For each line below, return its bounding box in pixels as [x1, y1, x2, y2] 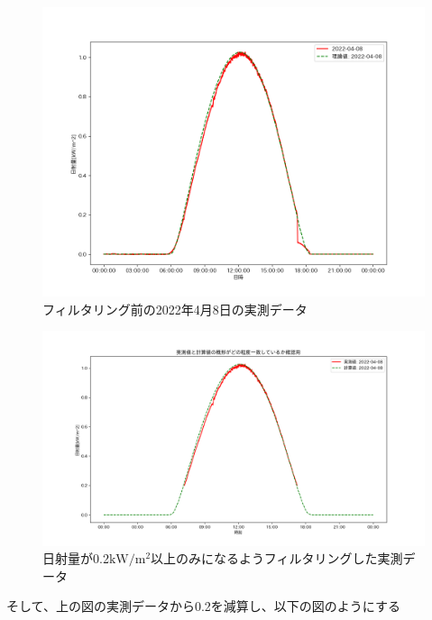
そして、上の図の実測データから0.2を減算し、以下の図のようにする [6, 597, 400, 615]
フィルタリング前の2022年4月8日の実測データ [42, 299, 308, 318]
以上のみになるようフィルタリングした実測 [151, 549, 403, 568]
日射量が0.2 [42, 549, 109, 568]
